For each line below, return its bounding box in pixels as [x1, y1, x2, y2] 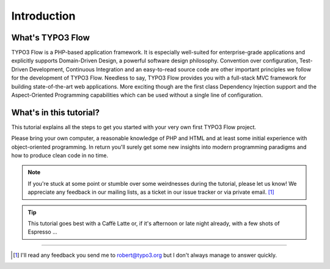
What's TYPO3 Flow [11, 32, 90, 43]
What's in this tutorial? [11, 107, 100, 117]
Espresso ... [28, 228, 57, 235]
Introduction [11, 9, 76, 23]
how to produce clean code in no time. [11, 152, 108, 159]
